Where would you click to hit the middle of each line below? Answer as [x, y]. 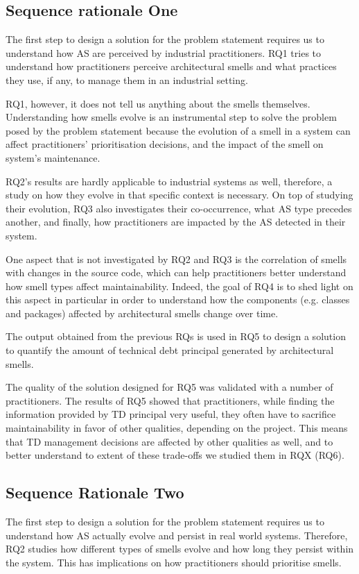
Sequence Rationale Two [95, 492]
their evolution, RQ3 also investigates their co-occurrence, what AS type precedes [179, 208]
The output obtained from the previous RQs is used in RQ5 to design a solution [176, 336]
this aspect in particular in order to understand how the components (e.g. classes [178, 299]
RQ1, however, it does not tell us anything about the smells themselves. [158, 103]
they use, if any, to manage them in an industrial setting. [127, 79]
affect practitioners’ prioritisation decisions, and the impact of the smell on [165, 144]
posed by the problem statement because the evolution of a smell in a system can [178, 130]
